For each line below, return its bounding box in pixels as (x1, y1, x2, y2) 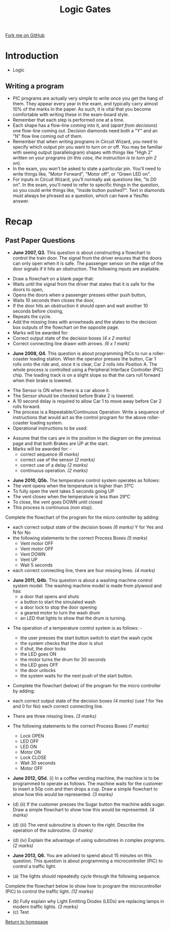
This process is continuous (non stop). (12, 504, 93, 510)
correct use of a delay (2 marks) (20, 462, 88, 468)
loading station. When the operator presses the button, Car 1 (29, 355, 156, 362)
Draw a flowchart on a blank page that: (12, 275, 94, 281)
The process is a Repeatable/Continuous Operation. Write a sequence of (12, 409, 165, 415)
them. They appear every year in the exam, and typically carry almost (12, 100, 158, 106)
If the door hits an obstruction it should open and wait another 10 (12, 302, 148, 308)
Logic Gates (59, 4, 111, 15)
